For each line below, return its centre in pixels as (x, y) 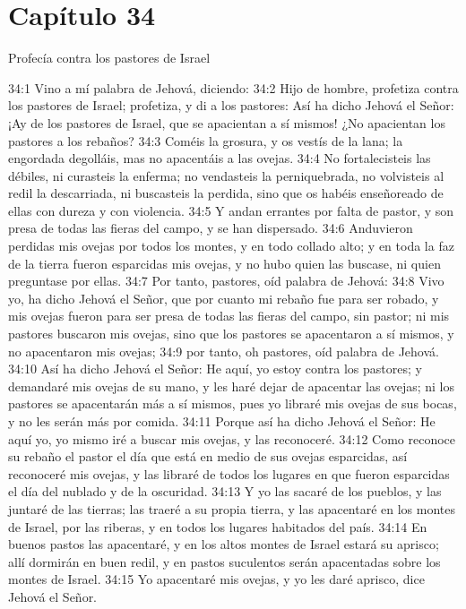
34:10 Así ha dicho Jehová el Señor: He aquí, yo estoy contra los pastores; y (215, 369)
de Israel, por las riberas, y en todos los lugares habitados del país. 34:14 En (218, 526)
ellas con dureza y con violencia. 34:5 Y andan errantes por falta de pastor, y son (231, 210)
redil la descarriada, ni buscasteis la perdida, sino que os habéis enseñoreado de (226, 193)
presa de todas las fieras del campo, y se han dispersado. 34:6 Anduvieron (211, 228)
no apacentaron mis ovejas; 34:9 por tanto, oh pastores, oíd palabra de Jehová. (224, 351)
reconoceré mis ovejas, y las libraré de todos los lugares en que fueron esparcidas (229, 473)
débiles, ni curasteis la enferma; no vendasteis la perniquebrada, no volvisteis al (226, 175)
